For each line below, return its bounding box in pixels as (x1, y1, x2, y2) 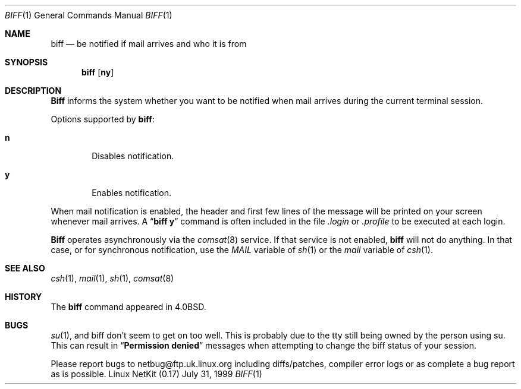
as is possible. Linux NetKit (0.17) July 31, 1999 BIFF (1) (51, 369, 262, 379)
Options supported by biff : (51, 114, 155, 124)
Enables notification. (92, 188, 172, 198)
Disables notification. (92, 151, 174, 161)
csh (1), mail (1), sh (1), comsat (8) (51, 273, 174, 283)
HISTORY (5, 292, 42, 302)
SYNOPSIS (5, 57, 48, 67)
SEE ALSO (5, 263, 45, 273)
